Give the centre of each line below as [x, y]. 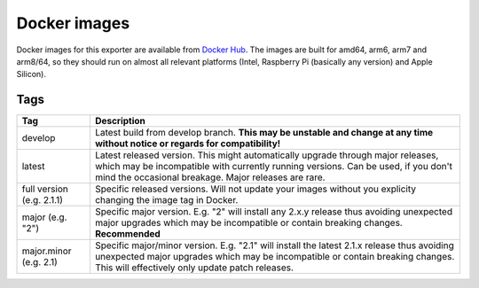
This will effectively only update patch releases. [194, 268]
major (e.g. [44, 217]
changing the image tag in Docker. [166, 200]
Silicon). [31, 74]
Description [120, 121]
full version [45, 189]
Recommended [128, 234]
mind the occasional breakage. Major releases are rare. [210, 177]
